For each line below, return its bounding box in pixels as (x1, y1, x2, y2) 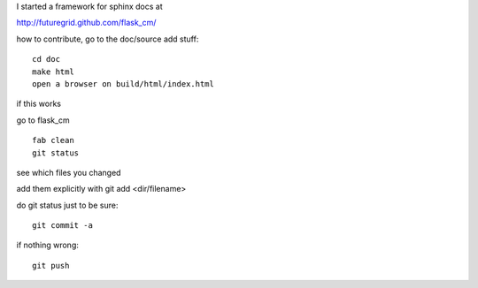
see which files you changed (16, 167, 121, 178)
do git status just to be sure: (16, 200, 119, 210)
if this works (16, 98, 62, 110)
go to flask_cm (16, 115, 70, 125)
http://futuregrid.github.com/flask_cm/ (16, 18, 157, 28)
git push (32, 261, 70, 270)
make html (32, 66, 74, 77)
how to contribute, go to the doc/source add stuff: (16, 34, 199, 44)
